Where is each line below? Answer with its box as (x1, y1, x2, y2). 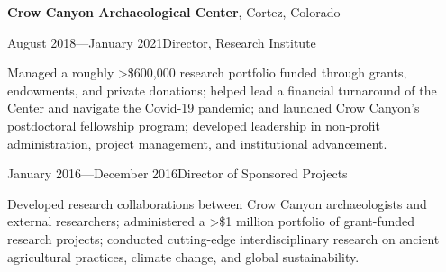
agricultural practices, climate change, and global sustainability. (7, 247, 360, 266)
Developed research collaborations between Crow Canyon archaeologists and (7, 194, 427, 213)
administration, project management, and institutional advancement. (7, 133, 387, 152)
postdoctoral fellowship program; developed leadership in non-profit (7, 115, 380, 134)
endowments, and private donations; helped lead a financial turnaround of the (7, 80, 437, 99)
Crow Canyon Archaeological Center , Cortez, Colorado (7, 3, 341, 21)
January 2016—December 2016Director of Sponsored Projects (7, 164, 348, 183)
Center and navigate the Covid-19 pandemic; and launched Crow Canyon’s (7, 98, 420, 117)
